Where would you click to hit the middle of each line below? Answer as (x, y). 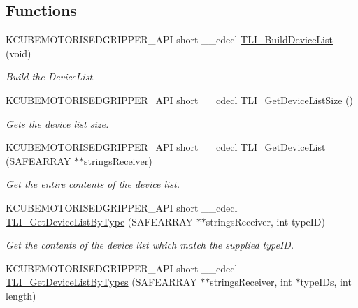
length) (21, 295)
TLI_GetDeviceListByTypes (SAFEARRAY (101, 282)
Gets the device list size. (57, 123)
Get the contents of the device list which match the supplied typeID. (150, 245)
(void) (19, 53)
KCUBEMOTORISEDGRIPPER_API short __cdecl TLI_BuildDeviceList (169, 39)
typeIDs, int (326, 282)
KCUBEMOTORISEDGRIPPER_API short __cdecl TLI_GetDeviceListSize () (180, 100)
